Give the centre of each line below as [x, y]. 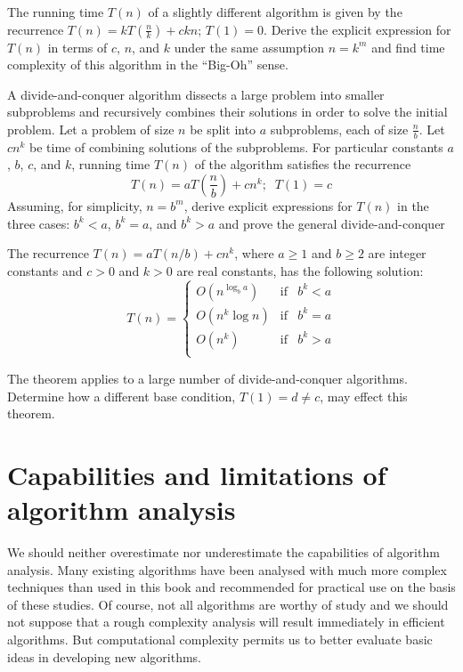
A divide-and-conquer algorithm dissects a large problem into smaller [196, 94]
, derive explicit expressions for [268, 205]
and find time [408, 47]
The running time [56, 12]
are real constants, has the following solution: [300, 270]
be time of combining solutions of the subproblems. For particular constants [236, 146]
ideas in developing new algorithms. [104, 656]
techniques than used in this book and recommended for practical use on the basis [231, 587]
